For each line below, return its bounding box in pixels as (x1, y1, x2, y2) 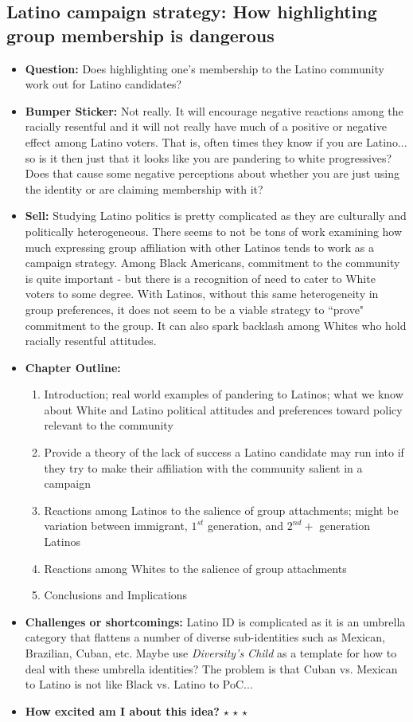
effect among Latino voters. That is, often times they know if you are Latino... (25, 133, 407, 150)
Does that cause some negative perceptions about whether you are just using (25, 165, 399, 182)
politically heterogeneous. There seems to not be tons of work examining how (25, 222, 403, 239)
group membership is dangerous (6, 22, 275, 47)
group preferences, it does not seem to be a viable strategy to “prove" (25, 300, 364, 317)
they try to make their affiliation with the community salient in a (44, 459, 363, 476)
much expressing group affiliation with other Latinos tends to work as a (25, 238, 375, 255)
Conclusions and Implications (44, 587, 188, 603)
